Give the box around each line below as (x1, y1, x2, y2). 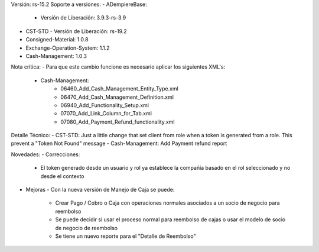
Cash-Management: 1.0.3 (25, 52, 87, 59)
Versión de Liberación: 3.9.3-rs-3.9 (40, 14, 126, 21)
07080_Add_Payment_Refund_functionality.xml (60, 118, 175, 125)
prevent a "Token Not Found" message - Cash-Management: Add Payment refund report (11, 140, 227, 147)
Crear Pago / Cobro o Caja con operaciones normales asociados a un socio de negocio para (55, 199, 280, 206)
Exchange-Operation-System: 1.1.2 (25, 44, 110, 51)
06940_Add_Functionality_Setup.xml (60, 101, 149, 109)
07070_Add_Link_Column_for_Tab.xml (60, 110, 152, 117)
